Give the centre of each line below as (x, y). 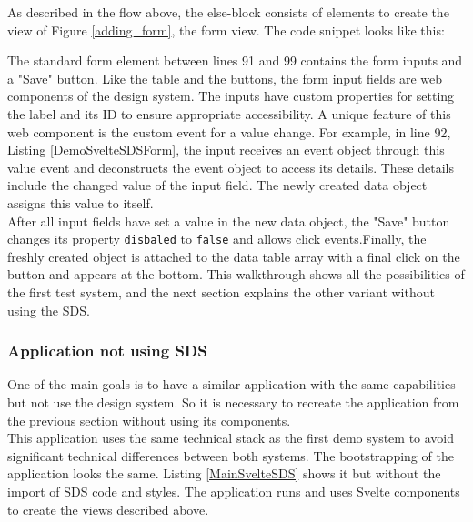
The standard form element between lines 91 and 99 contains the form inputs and (235, 60)
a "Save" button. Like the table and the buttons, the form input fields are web (225, 78)
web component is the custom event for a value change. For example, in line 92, (229, 131)
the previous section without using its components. (149, 420)
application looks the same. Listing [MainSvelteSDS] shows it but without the (224, 473)
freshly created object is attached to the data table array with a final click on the (234, 256)
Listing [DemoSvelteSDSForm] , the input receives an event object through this (226, 150)
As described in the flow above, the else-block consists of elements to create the (228, 12)
